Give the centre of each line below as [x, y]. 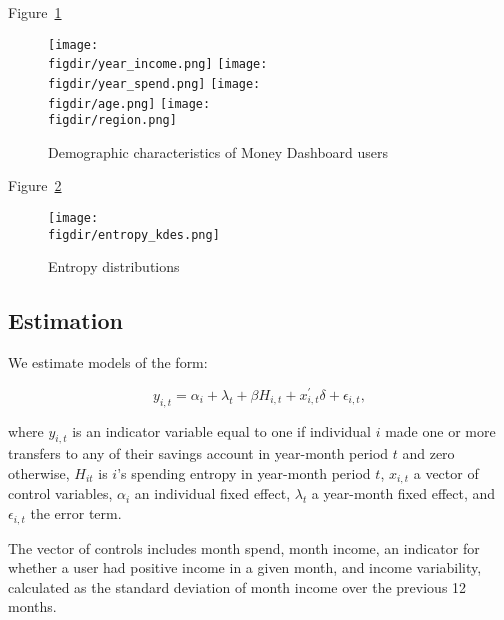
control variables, [60, 493]
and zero [428, 453]
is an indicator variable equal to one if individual [222, 430]
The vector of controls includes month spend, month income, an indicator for [244, 547]
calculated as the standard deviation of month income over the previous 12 [237, 586]
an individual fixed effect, [212, 493]
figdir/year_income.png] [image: [158, 64]
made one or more [440, 430]
